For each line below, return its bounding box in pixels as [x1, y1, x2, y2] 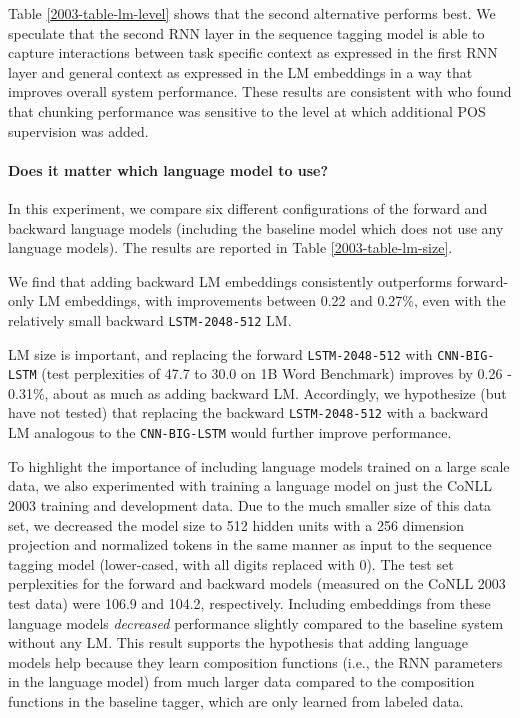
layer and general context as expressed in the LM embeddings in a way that [8, 61, 473, 82]
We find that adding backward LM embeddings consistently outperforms [8, 270, 452, 291]
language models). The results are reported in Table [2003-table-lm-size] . [8, 237, 453, 258]
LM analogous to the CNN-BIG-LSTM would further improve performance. [8, 422, 452, 443]
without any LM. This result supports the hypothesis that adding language [8, 632, 469, 653]
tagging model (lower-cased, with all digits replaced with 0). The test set [8, 553, 454, 574]
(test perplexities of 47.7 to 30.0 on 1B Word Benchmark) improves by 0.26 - [41, 363, 512, 384]
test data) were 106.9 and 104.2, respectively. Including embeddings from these [8, 592, 491, 613]
